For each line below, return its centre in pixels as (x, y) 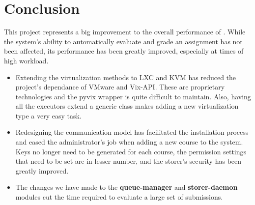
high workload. (26, 60)
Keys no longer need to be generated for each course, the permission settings (131, 151)
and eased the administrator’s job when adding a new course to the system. (129, 142)
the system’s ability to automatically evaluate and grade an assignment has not (123, 41)
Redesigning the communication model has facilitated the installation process (132, 132)
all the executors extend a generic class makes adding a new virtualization (127, 106)
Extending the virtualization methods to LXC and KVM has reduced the (126, 77)
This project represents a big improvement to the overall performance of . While (125, 32)
